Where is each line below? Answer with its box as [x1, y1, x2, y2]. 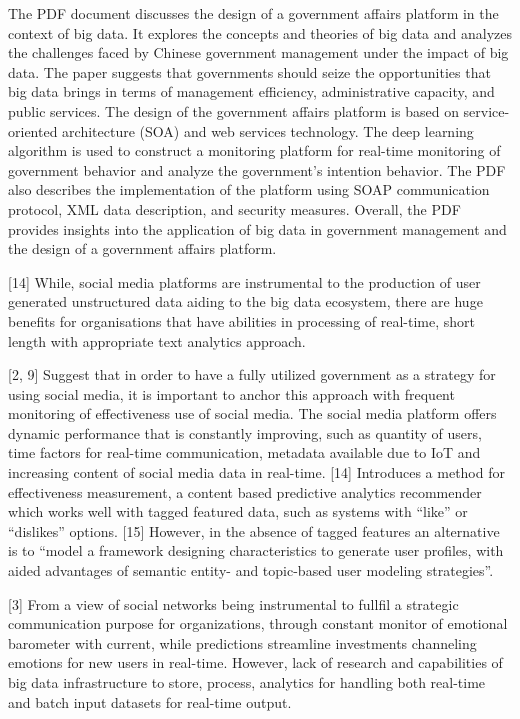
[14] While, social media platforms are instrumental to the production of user [8, 271, 481, 292]
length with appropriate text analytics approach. [8, 330, 306, 351]
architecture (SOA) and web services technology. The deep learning [62, 120, 474, 141]
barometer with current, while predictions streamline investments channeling [8, 632, 477, 653]
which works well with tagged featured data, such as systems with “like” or [8, 501, 468, 522]
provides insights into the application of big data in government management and [8, 218, 507, 239]
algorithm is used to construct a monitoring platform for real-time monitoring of [8, 140, 501, 161]
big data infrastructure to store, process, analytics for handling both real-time [8, 672, 486, 692]
